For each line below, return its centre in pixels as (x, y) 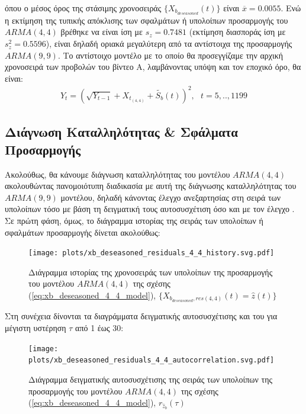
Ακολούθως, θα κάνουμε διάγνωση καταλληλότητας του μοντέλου (117, 174)
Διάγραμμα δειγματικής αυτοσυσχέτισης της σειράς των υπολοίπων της (151, 379)
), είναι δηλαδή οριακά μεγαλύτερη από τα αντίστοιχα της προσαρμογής (169, 44)
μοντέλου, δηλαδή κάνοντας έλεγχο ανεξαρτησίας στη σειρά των (171, 197)
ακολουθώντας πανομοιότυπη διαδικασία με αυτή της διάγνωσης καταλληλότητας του (151, 186)
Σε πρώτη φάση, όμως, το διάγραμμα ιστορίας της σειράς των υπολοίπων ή (134, 220)
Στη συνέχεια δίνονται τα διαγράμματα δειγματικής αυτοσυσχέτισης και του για (141, 316)
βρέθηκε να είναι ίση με (102, 32)
